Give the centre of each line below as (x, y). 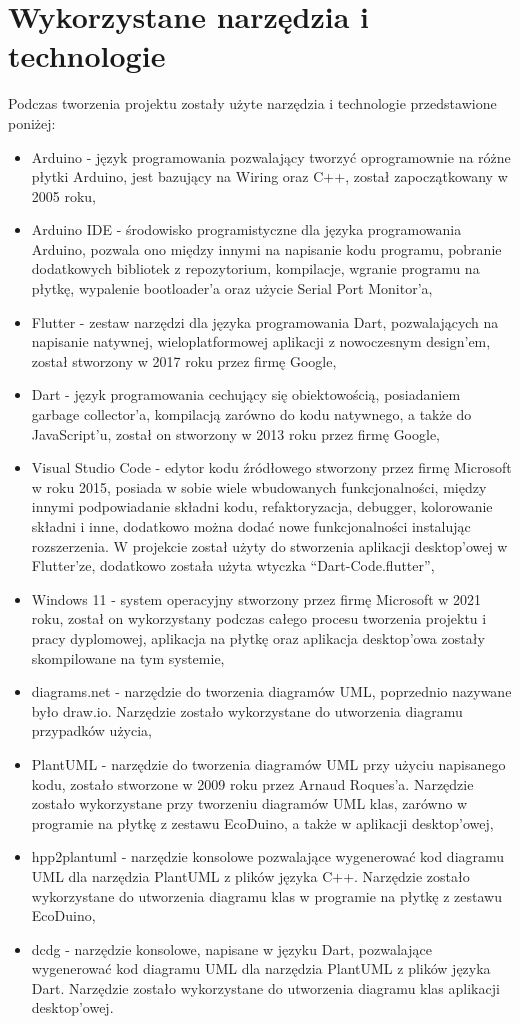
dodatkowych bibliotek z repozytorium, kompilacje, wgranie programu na (255, 268)
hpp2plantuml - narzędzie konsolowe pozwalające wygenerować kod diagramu (268, 856)
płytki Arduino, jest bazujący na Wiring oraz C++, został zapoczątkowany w (269, 176)
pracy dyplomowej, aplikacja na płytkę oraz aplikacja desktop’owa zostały (258, 637)
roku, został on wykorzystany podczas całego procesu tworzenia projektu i (259, 618)
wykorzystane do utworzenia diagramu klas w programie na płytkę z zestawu (266, 895)
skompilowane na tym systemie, (128, 657)
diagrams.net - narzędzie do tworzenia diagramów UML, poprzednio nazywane (271, 691)
